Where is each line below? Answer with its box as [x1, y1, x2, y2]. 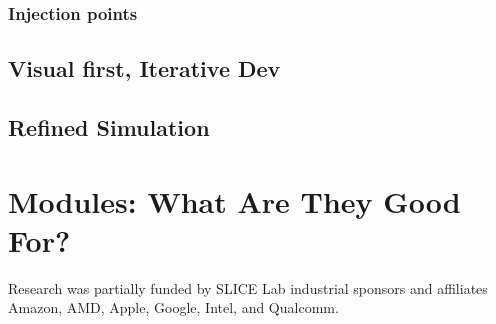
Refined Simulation [8, 112, 210, 143]
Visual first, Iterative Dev [8, 53, 281, 84]
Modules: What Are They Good [8, 180, 461, 221]
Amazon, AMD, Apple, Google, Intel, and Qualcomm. [8, 297, 339, 318]
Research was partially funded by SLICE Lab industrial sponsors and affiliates [8, 277, 488, 298]
